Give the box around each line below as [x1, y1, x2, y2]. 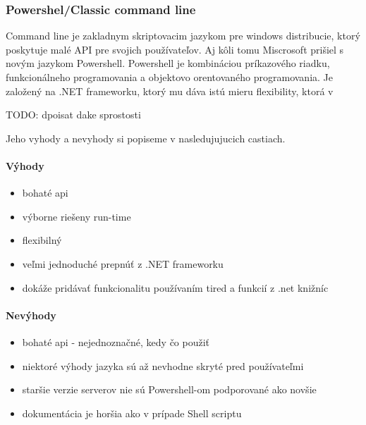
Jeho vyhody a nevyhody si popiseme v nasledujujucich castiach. [6, 130, 286, 145]
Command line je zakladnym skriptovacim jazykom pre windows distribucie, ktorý [6, 28, 360, 43]
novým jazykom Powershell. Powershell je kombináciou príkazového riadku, [6, 56, 330, 70]
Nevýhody [6, 307, 56, 322]
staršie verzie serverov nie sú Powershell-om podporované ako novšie [22, 382, 317, 397]
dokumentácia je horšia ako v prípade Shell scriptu [22, 405, 242, 420]
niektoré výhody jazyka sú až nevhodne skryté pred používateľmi [22, 358, 304, 373]
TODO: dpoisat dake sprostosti [6, 107, 141, 122]
